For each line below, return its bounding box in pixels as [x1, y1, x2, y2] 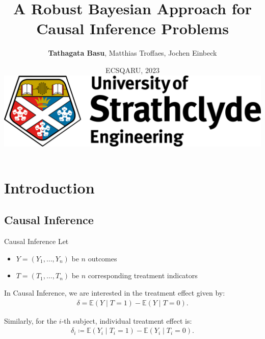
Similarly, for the [4, 315, 57, 326]
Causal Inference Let [4, 236, 69, 247]
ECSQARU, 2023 [105, 64, 160, 75]
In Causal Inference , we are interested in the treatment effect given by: [4, 287, 225, 298]
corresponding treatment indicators [88, 270, 198, 281]
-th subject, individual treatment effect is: [61, 315, 192, 326]
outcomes [88, 253, 117, 263]
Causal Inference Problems [36, 18, 229, 39]
